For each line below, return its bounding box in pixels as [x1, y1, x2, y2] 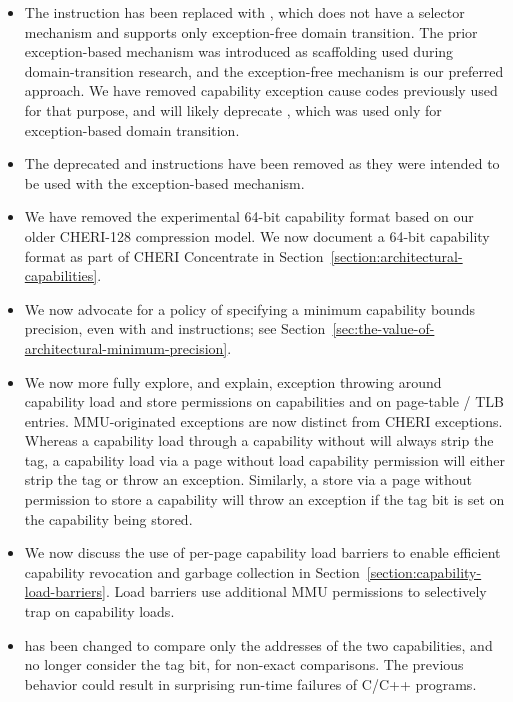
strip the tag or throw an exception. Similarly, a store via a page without [24, 469, 472, 490]
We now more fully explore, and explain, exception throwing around [24, 371, 442, 392]
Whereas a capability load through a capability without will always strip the [24, 430, 494, 451]
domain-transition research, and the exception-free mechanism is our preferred [24, 60, 504, 81]
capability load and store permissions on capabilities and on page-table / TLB [24, 391, 504, 412]
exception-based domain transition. [24, 119, 240, 140]
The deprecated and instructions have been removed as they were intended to [24, 153, 500, 174]
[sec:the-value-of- [332, 318, 435, 339]
